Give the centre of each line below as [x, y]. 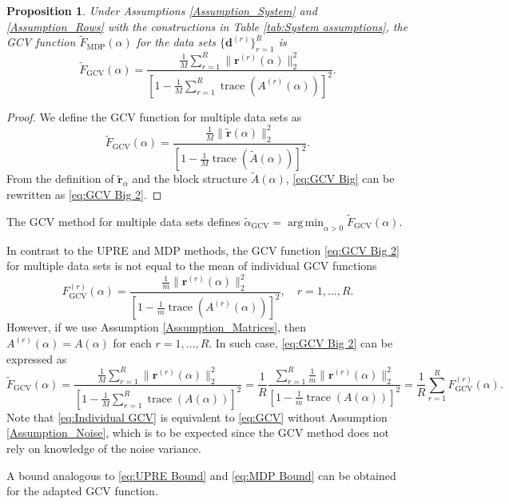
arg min [306, 222]
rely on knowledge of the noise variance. [104, 448]
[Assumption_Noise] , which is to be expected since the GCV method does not [198, 433]
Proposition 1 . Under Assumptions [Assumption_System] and [162, 10]
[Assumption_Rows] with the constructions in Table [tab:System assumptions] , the [207, 26]
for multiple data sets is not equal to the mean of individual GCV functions [192, 266]
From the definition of [60, 179]
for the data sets [176, 42]
